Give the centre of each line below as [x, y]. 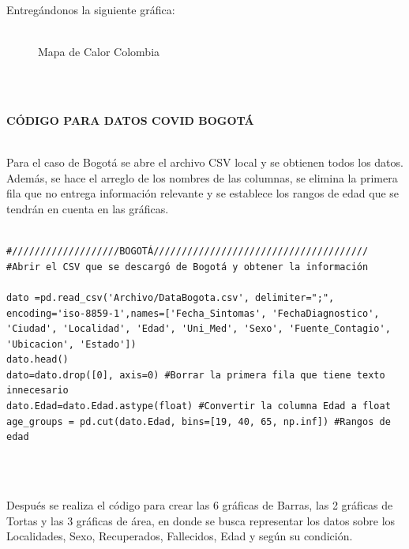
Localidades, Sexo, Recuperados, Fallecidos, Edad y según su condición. [180, 536]
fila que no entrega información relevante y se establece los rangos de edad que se [203, 193]
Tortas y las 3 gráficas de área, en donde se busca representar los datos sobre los [201, 520]
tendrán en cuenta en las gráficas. [88, 208]
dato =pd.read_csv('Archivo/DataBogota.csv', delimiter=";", [171, 297]
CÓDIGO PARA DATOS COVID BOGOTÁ [130, 120]
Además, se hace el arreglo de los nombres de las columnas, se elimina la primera [202, 177]
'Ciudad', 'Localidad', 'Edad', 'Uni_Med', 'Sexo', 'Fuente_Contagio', [199, 329]
